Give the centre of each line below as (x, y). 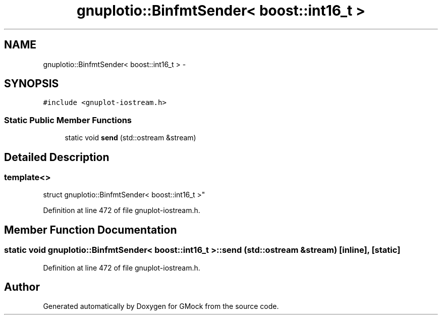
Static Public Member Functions (68, 120)
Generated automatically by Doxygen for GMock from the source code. (161, 306)
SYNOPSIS (32, 84)
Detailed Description (57, 157)
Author (22, 287)
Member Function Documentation (91, 230)
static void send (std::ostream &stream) (130, 138)
